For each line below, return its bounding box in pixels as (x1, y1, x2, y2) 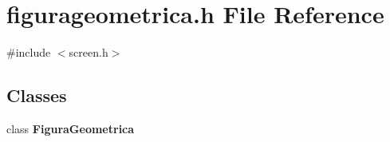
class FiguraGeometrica (6, 120, 135, 136)
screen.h (69, 44, 108, 61)
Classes (6, 83, 67, 108)
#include (6, 44, 51, 61)
